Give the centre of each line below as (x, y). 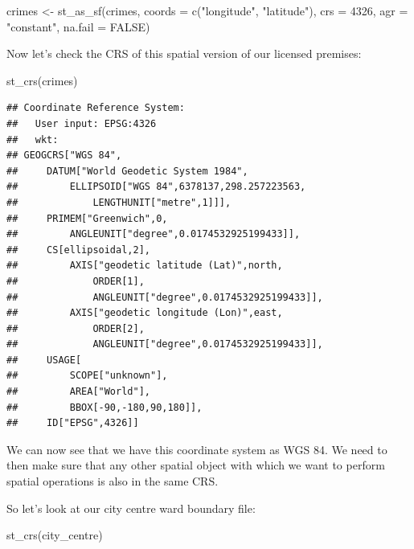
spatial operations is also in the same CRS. (113, 481)
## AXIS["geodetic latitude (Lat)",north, (145, 266)
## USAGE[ (44, 360)
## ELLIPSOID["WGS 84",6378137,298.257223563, (156, 187)
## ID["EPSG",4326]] (73, 423)
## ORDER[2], (76, 328)
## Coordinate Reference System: (96, 108)
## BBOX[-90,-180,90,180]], (105, 407)
